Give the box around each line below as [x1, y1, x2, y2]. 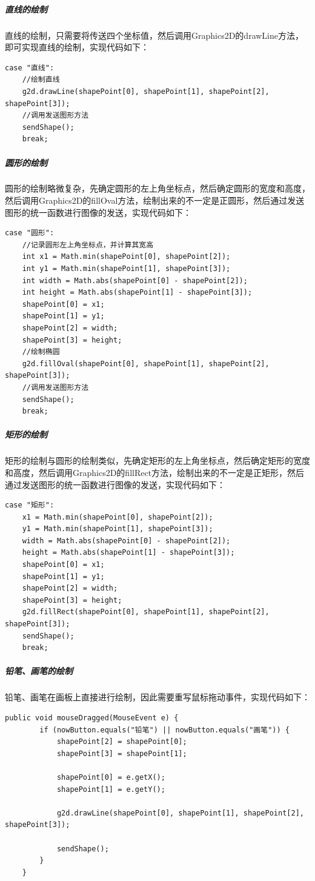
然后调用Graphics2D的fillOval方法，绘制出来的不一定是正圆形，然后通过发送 [5, 194, 305, 207]
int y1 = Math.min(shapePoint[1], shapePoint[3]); [22, 264, 231, 273]
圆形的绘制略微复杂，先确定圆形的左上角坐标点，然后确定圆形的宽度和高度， [5, 182, 310, 195]
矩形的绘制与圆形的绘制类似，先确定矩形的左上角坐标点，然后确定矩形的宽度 [5, 454, 310, 467]
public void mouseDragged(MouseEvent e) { [5, 713, 179, 722]
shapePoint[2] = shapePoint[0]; [56, 737, 187, 746]
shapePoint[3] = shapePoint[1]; [56, 749, 187, 758]
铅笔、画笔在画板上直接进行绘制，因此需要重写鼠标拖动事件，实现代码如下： [5, 691, 310, 703]
